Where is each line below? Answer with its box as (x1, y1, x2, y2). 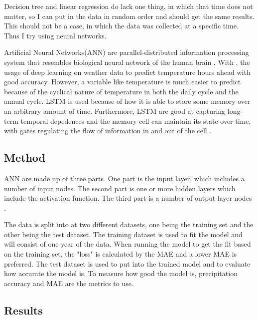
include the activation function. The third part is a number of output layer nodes (4, 193, 252, 203)
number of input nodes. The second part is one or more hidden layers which (4, 183, 236, 193)
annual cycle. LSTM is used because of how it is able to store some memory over (4, 96, 251, 106)
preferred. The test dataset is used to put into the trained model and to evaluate (4, 258, 251, 269)
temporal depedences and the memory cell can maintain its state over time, (20, 115, 251, 126)
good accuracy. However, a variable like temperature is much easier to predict (4, 76, 241, 87)
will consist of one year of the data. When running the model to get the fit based (4, 239, 251, 249)
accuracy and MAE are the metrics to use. (4, 278, 133, 288)
